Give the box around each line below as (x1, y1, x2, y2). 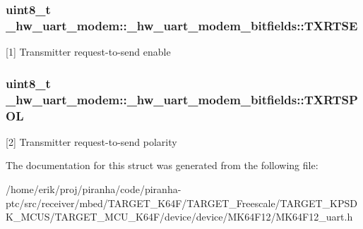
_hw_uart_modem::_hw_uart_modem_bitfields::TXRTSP (6, 90, 358, 108)
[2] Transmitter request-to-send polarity (6, 134, 177, 149)
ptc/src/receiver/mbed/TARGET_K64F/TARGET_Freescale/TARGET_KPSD (6, 195, 357, 210)
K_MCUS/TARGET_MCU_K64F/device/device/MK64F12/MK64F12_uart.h (6, 209, 353, 224)
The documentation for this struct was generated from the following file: (6, 158, 319, 173)
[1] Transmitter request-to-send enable (6, 44, 171, 59)
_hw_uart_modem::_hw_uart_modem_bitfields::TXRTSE (6, 16, 358, 34)
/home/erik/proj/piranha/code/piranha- (6, 181, 181, 196)
